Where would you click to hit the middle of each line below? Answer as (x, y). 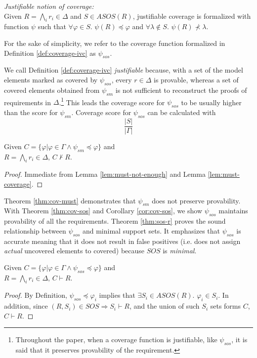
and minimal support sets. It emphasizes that (151, 230)
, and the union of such (164, 306)
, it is (239, 339)
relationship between (35, 230)
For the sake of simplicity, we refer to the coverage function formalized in (115, 43)
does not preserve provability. (196, 200)
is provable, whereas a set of (196, 79)
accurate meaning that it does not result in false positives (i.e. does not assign (122, 241)
